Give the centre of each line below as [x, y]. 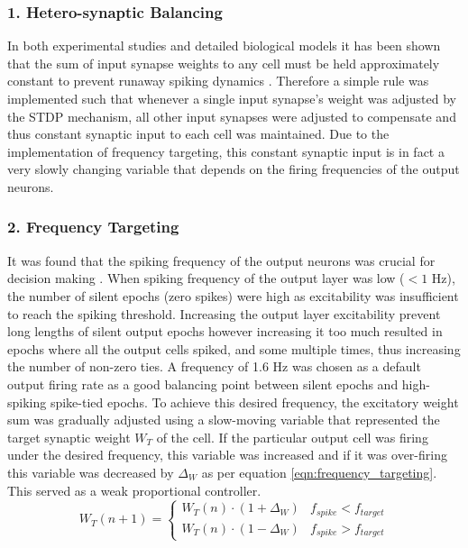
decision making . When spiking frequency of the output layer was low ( [206, 278]
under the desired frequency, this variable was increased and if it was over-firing [227, 455]
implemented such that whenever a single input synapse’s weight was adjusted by [232, 98]
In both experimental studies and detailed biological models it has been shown [224, 46]
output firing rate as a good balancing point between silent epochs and [203, 384]
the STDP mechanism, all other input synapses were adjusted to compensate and [232, 116]
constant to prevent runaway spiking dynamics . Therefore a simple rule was [218, 81]
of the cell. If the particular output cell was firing [292, 437]
